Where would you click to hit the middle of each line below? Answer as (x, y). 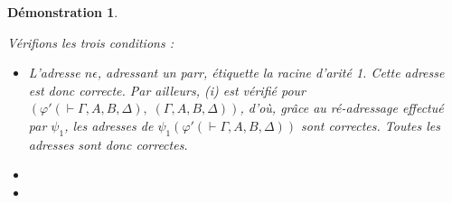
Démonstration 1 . (63, 12)
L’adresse (54, 73)
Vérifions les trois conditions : (90, 42)
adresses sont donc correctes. (108, 144)
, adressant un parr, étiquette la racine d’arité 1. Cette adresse (271, 73)
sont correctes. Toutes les (371, 125)
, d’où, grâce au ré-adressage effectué (342, 108)
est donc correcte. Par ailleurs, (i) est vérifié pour (167, 90)
